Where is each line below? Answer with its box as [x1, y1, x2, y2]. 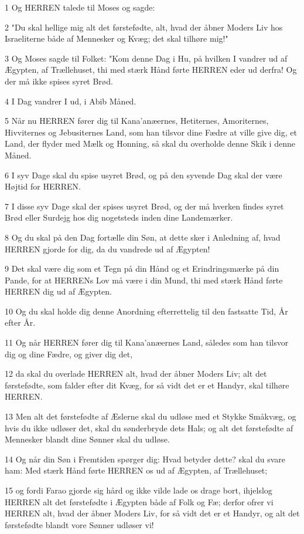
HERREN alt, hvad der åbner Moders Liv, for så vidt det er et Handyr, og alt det [5, 507, 300, 519]
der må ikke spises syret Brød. [5, 75, 113, 87]
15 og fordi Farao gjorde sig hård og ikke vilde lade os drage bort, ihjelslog [5, 484, 272, 496]
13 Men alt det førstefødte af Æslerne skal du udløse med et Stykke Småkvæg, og [5, 410, 296, 423]
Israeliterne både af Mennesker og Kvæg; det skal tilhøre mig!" [5, 32, 228, 45]
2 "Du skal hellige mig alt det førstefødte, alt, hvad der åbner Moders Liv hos [5, 21, 283, 33]
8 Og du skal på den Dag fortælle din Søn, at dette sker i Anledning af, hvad [5, 231, 281, 243]
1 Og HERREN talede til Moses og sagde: [5, 1, 155, 13]
